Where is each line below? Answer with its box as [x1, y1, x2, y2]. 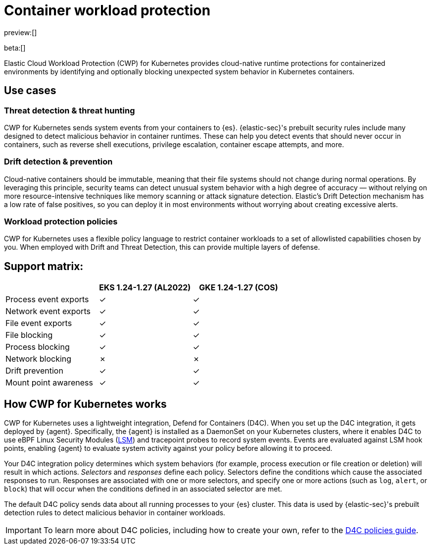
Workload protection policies [4, 217, 118, 227]
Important [5, 525, 42, 536]
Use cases [4, 84, 56, 97]
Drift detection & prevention [4, 157, 113, 167]
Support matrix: [4, 260, 84, 273]
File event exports [5, 318, 72, 329]
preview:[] [4, 28, 37, 37]
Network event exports [5, 306, 91, 317]
